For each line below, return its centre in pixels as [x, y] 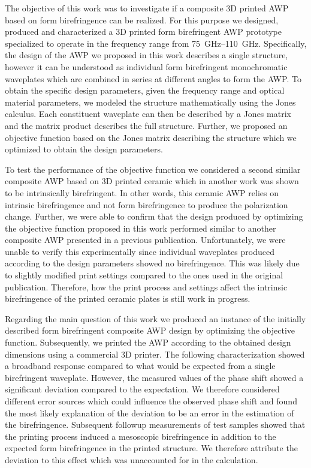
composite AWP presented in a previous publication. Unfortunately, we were [145, 240]
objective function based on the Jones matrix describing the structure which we [151, 137]
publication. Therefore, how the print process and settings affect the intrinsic [146, 286]
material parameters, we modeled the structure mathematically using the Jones [150, 102]
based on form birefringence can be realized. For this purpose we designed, [142, 19]
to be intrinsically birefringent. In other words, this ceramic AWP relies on [142, 192]
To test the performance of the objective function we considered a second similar [153, 169]
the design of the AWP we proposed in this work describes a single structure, [147, 55]
